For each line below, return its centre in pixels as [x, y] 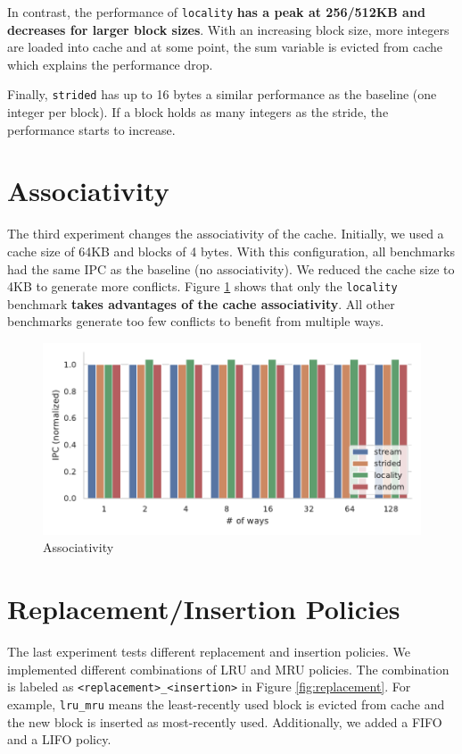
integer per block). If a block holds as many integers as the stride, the [198, 112]
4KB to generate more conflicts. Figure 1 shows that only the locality [202, 286]
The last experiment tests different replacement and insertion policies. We [209, 652]
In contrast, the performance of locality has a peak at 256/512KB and [216, 12]
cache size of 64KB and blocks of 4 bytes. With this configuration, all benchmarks [231, 251]
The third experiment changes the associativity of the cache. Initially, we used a [226, 234]
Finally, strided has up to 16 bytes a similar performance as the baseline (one [222, 94]
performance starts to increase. [91, 129]
